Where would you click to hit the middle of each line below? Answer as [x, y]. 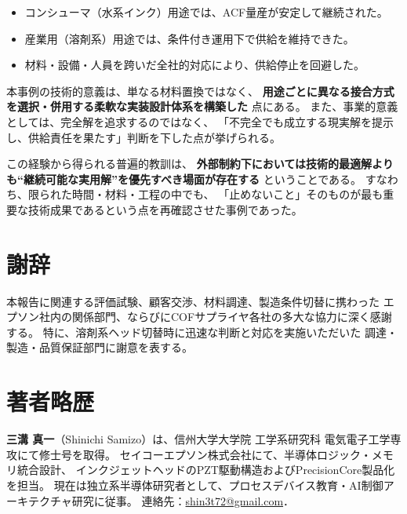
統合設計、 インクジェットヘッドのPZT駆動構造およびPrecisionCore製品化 [206, 470]
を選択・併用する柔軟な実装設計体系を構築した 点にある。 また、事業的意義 [202, 106]
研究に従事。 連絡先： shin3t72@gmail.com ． [183, 500]
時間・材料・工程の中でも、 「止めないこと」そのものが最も [227, 194]
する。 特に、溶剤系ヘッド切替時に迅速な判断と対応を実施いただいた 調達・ [202, 332]
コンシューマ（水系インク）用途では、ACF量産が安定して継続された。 [206, 12]
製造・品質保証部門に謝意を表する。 [100, 347]
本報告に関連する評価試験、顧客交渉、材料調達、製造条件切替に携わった [193, 301]
